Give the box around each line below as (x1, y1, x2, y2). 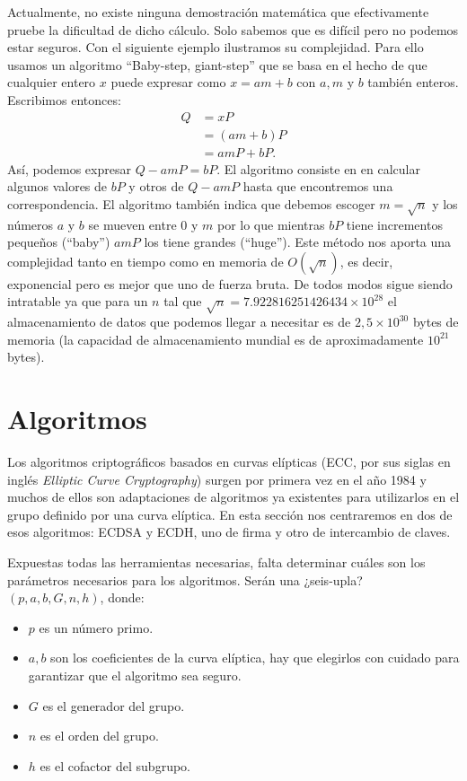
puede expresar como (110, 73, 226, 92)
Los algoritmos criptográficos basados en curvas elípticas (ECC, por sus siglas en (7, 452, 451, 471)
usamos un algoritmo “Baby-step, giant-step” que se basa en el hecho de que (7, 55, 427, 74)
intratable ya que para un (7, 292, 148, 311)
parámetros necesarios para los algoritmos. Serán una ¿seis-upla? (7, 570, 363, 589)
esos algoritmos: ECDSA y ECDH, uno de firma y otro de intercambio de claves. (7, 522, 451, 541)
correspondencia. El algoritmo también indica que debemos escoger (7, 194, 375, 213)
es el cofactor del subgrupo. (40, 756, 190, 775)
